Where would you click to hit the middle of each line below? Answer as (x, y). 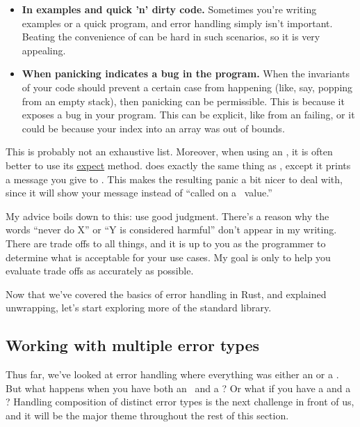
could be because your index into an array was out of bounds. (153, 128)
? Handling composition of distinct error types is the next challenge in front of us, (180, 402)
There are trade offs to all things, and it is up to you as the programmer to (166, 243)
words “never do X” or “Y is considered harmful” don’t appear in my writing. (171, 230)
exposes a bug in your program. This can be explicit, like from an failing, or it (188, 115)
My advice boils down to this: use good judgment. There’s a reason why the (167, 216)
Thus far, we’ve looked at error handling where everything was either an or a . (172, 374)
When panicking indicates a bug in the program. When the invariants (186, 73)
